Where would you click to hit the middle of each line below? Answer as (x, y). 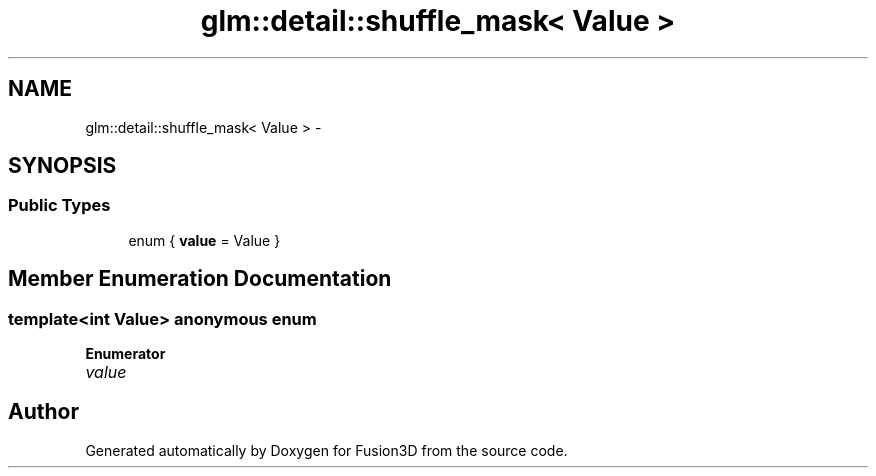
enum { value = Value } (204, 240)
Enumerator (125, 354)
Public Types (59, 205)
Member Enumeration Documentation (200, 279)
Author (43, 412)
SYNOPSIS (62, 166)
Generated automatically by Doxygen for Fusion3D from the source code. (326, 450)
